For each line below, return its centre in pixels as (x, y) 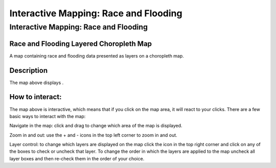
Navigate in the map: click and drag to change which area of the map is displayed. (96, 126)
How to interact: (36, 97)
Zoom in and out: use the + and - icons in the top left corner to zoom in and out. (93, 135)
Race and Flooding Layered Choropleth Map (81, 44)
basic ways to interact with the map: (48, 116)
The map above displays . (37, 82)
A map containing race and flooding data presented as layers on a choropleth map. (97, 55)
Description (29, 71)
